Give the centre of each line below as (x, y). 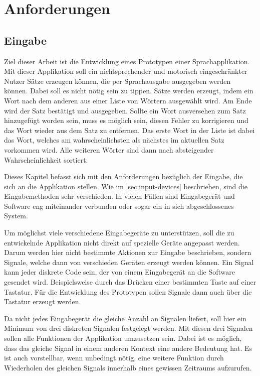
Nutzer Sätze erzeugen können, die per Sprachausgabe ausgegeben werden (117, 81)
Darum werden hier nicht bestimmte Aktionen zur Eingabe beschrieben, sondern (128, 252)
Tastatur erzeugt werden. (43, 301)
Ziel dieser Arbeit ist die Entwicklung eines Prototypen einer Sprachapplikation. (127, 61)
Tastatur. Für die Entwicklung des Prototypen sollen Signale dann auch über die (128, 291)
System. (16, 216)
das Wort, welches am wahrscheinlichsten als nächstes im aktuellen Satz (114, 140)
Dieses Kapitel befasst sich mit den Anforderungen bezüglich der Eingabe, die (123, 176)
